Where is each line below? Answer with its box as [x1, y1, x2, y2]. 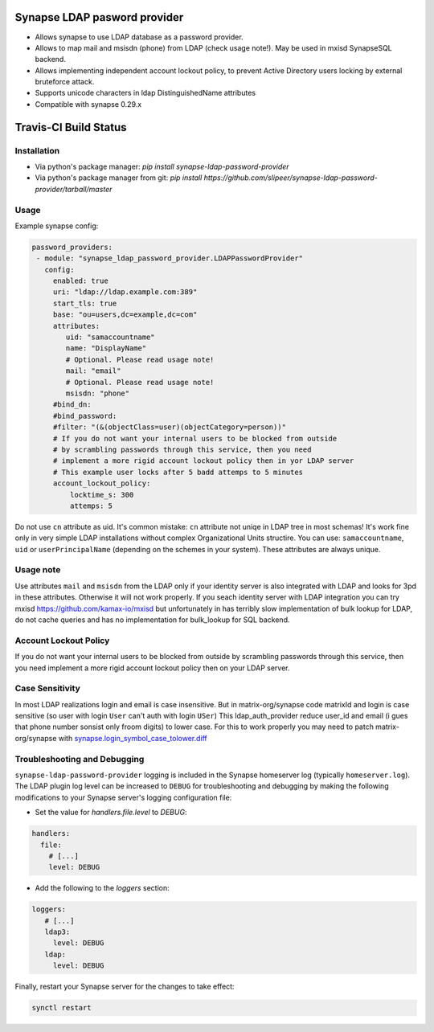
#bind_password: [52, 411, 117, 420]
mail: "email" [65, 367, 121, 375]
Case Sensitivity [14, 683, 80, 694]
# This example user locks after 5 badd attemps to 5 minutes [52, 467, 304, 477]
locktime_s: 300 [69, 490, 134, 499]
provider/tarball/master [35, 184, 113, 194]
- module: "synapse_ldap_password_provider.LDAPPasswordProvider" [36, 254, 304, 263]
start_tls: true [52, 298, 117, 308]
